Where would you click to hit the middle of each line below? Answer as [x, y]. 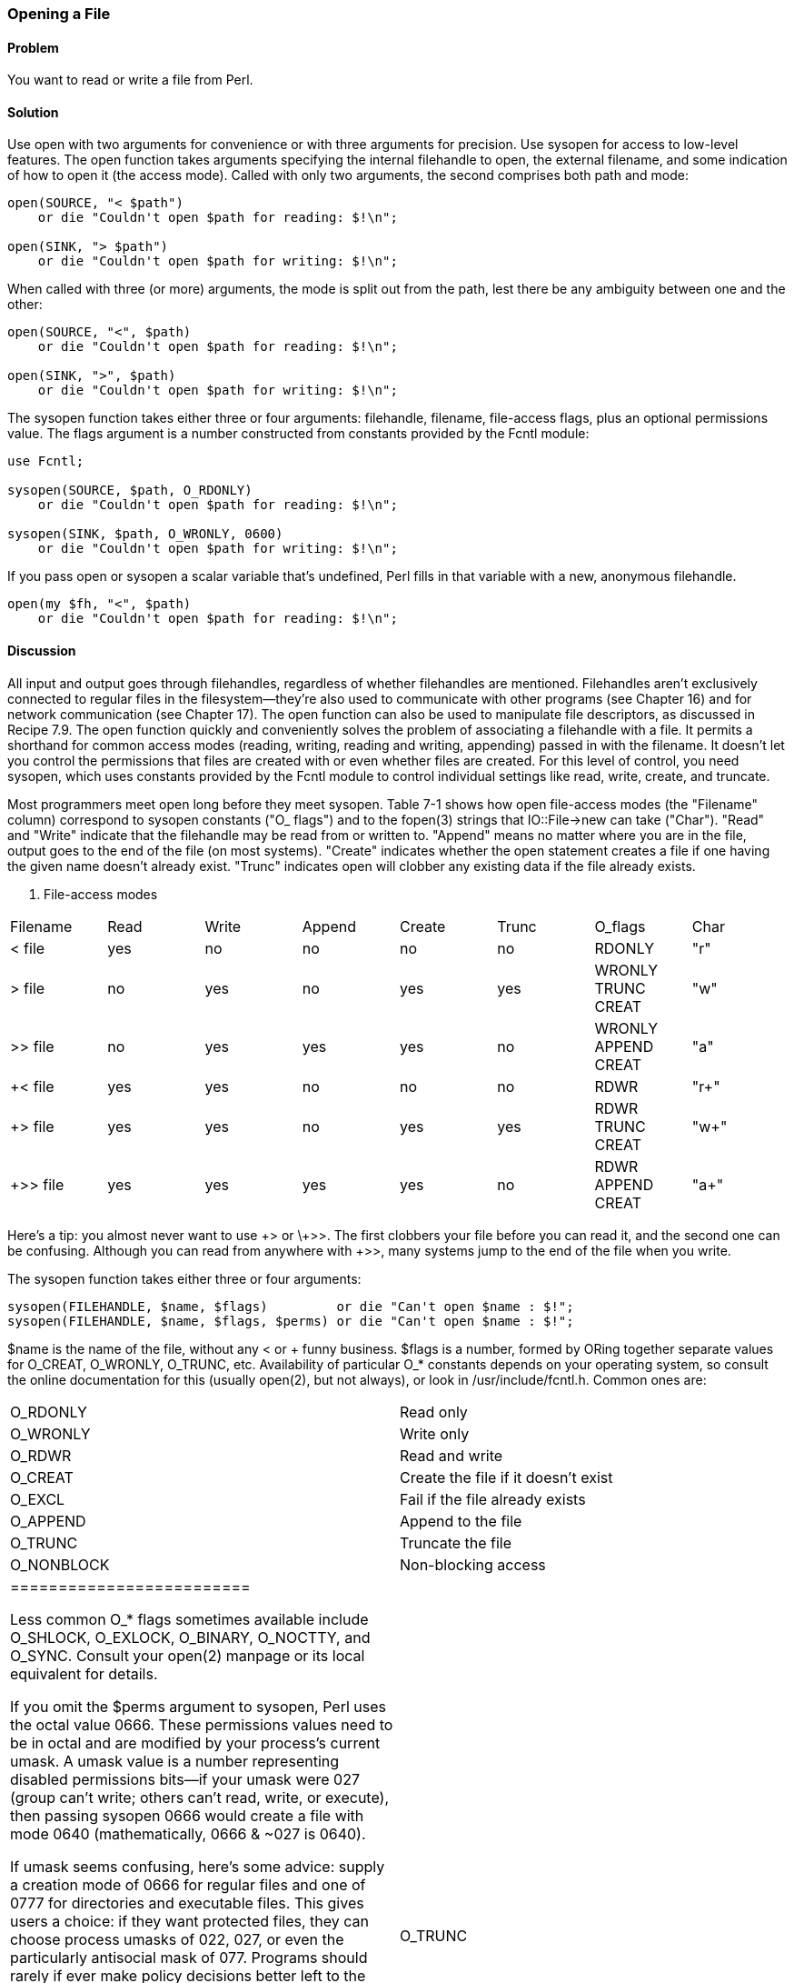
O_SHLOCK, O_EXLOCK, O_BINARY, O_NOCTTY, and [190, 1637]
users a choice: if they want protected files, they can [189, 1921]
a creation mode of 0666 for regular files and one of [188, 1884]
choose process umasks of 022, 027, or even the [177, 1939]
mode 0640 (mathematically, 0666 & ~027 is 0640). [188, 1833]
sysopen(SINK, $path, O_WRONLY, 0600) [145, 534]
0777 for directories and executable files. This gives [187, 1903]
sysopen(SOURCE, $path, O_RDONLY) [130, 491]
